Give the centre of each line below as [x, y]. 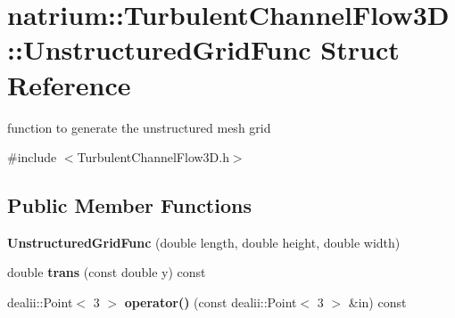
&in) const [377, 302]
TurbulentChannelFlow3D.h [153, 157]
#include [32, 157]
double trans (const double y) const [107, 272]
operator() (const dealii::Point [211, 302]
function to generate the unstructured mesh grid [139, 127]
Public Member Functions [129, 205]
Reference [69, 84]
